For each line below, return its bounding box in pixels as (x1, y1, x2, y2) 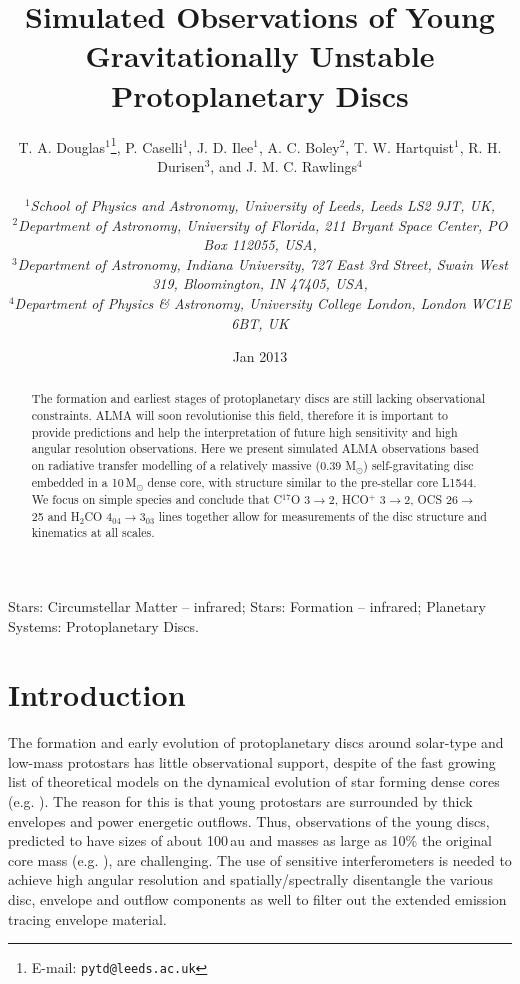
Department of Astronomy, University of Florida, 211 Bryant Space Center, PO (18, 214, 508, 235)
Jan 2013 (232, 346, 288, 367)
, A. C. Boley (258, 136, 340, 157)
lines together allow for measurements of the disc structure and (158, 507, 487, 524)
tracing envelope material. (8, 908, 167, 929)
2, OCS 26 (404, 490, 458, 507)
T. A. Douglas (18, 136, 106, 157)
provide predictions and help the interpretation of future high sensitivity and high (31, 423, 458, 440)
